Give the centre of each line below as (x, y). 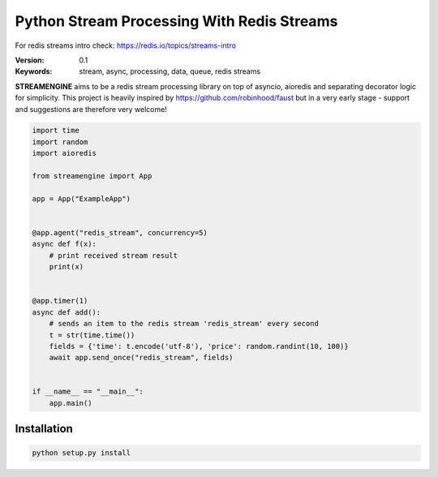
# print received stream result (114, 255)
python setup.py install (82, 453)
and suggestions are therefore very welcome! (91, 109)
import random (60, 142)
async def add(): (67, 312)
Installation (44, 429)
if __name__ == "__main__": (88, 392)
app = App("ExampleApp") (82, 198)
